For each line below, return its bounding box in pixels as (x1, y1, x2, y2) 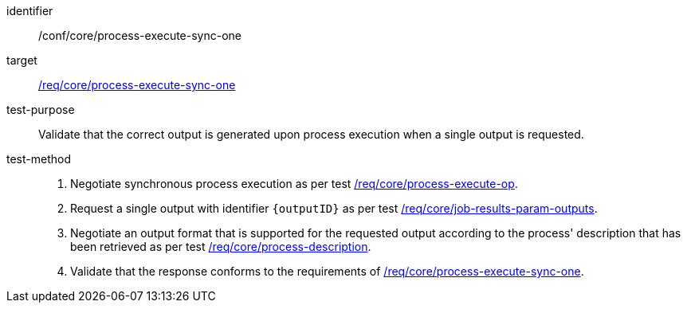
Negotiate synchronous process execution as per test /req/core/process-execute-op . (70, 177, 518, 190)
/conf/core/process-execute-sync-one (38, 29, 242, 42)
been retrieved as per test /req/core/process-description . (70, 240, 371, 253)
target (6, 53, 37, 67)
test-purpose (6, 103, 75, 116)
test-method (6, 152, 71, 166)
